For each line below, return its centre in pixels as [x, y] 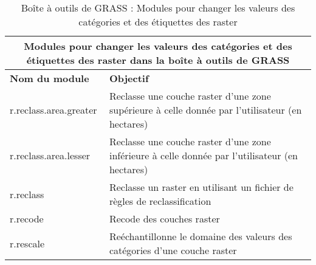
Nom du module [50, 78]
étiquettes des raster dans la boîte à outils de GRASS [158, 60]
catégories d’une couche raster [173, 250]
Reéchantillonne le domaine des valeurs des [201, 236]
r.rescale [27, 243]
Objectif [129, 78]
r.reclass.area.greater [53, 110]
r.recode [27, 219]
